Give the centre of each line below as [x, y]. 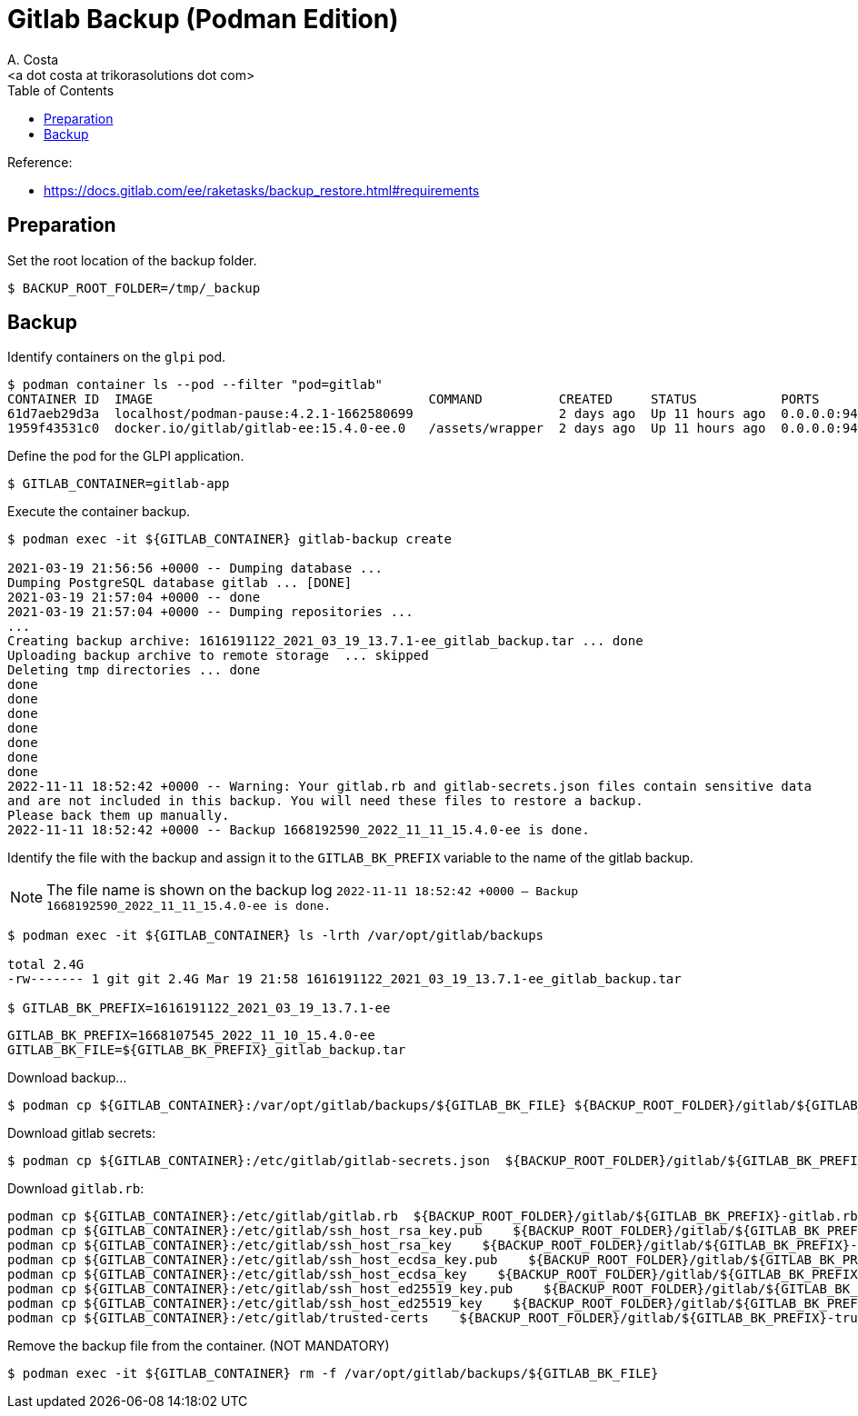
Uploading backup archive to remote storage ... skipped [218, 656]
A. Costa [33, 59]
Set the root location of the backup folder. [132, 260]
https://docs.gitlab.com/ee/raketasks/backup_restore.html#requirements [262, 190]
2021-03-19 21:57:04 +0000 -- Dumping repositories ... [210, 612]
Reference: [40, 162]
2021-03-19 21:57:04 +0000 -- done [134, 598]
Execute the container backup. [99, 512]
